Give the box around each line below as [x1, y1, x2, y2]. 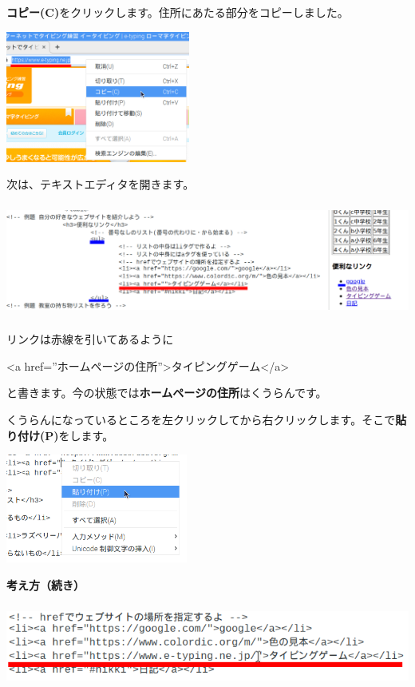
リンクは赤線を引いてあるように [6, 331, 174, 347]
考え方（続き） [6, 576, 85, 593]
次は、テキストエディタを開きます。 [6, 176, 195, 193]
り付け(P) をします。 [6, 427, 114, 443]
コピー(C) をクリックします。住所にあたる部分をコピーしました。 [6, 4, 349, 20]
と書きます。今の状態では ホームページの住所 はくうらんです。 [6, 384, 327, 401]
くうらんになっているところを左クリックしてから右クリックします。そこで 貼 [6, 411, 407, 427]
